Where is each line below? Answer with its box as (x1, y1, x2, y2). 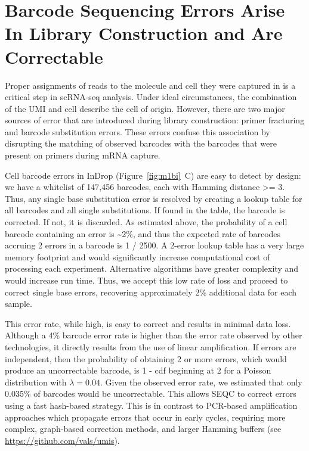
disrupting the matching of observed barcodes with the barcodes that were (5, 137, 277, 150)
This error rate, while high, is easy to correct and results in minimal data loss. (5, 317, 291, 329)
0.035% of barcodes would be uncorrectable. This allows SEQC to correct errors (5, 387, 296, 400)
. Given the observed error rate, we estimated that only (100, 375, 302, 388)
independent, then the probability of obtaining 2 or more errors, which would (5, 352, 287, 365)
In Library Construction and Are (5, 21, 283, 45)
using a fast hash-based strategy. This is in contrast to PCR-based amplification (5, 399, 298, 411)
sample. (5, 297, 32, 310)
